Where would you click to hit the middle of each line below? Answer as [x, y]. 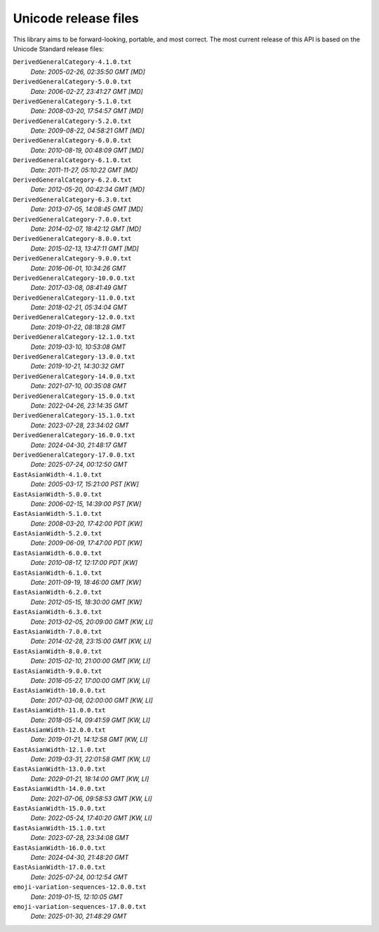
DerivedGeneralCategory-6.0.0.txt [72, 141]
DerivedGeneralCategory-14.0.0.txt [74, 376]
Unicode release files [76, 18]
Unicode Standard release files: [59, 48]
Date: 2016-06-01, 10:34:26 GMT [78, 268]
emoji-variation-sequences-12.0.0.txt [80, 887]
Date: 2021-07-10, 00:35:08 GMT [79, 386]
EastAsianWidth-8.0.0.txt [58, 651]
